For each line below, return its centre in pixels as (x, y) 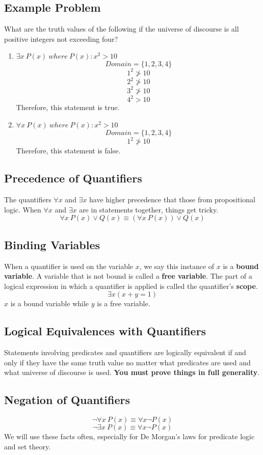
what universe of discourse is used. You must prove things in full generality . (132, 372)
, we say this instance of (177, 266)
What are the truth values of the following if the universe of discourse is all (122, 29)
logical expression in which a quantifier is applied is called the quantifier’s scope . (131, 286)
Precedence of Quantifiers (73, 178)
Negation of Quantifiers (67, 400)
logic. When (23, 209)
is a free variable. (124, 303)
